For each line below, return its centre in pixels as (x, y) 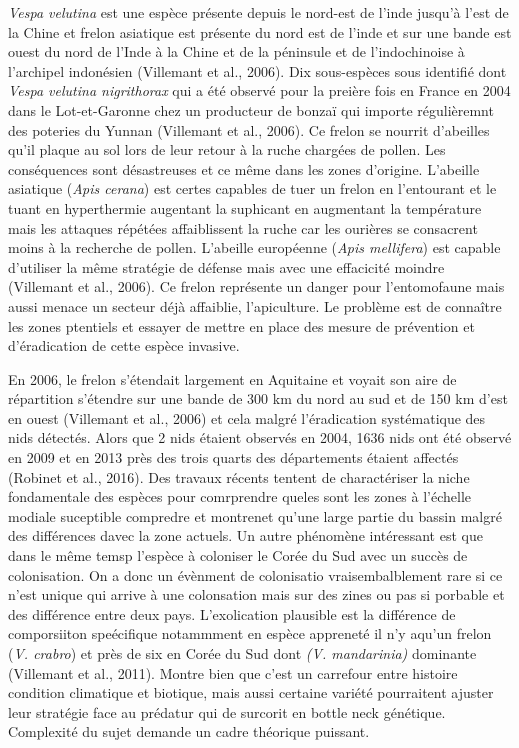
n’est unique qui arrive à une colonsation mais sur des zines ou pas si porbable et (256, 594)
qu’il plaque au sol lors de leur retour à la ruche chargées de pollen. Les (227, 149)
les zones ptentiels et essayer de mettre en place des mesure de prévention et (241, 325)
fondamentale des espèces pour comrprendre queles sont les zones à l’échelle (240, 496)
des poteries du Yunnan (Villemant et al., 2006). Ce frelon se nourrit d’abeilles (249, 129)
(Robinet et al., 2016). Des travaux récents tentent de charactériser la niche (239, 476)
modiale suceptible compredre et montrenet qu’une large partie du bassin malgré (255, 515)
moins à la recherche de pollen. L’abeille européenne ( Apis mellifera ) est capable (254, 247)
